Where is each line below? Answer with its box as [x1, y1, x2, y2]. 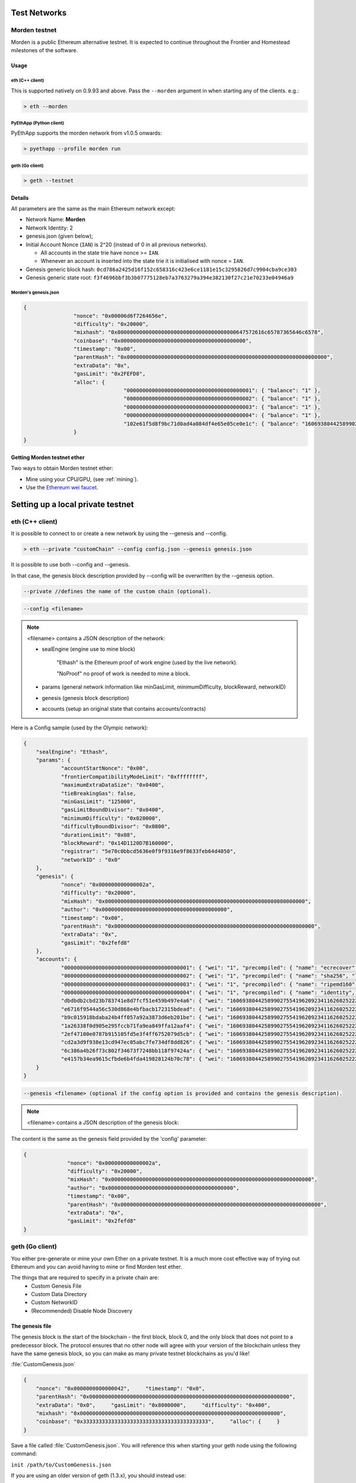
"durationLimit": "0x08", [61, 831, 136, 838]
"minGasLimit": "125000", [61, 798, 136, 805]
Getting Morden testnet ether [11, 454, 85, 461]
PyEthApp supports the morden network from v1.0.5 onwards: [11, 129, 163, 136]
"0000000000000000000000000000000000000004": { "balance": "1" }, [123, 412, 321, 419]
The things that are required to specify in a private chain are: [11, 1274, 160, 1281]
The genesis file [11, 1322, 52, 1329]
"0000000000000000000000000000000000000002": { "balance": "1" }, [123, 395, 321, 402]
